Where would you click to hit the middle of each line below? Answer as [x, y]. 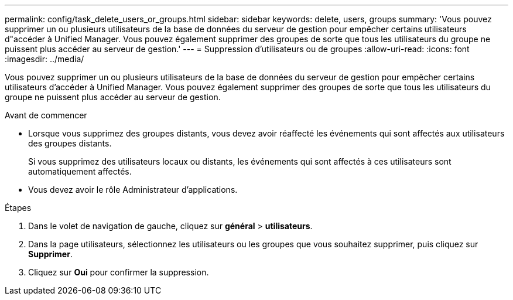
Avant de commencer [46, 115]
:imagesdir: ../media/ [45, 59]
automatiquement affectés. [80, 171]
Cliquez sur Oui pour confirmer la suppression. [119, 272]
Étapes [18, 208]
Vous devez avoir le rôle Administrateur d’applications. [133, 190]
